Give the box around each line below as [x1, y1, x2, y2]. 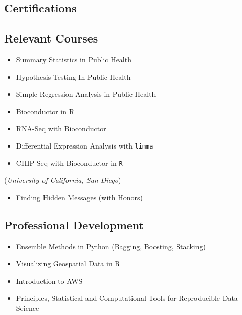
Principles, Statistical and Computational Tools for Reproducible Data [16, 292, 238, 303]
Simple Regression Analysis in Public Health [16, 89, 156, 99]
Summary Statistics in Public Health [16, 54, 131, 65]
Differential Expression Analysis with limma [16, 140, 153, 151]
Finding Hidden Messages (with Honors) [16, 192, 143, 202]
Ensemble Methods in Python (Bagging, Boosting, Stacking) [16, 241, 206, 251]
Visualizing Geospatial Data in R [16, 258, 120, 269]
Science [16, 303, 39, 313]
